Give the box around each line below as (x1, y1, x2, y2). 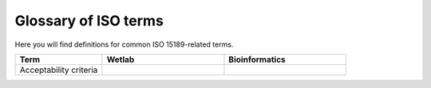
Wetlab (106, 54, 135, 65)
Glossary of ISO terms (14, 12, 164, 29)
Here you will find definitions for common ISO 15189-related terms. (14, 40, 234, 49)
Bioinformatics (228, 54, 287, 65)
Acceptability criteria (19, 64, 98, 75)
